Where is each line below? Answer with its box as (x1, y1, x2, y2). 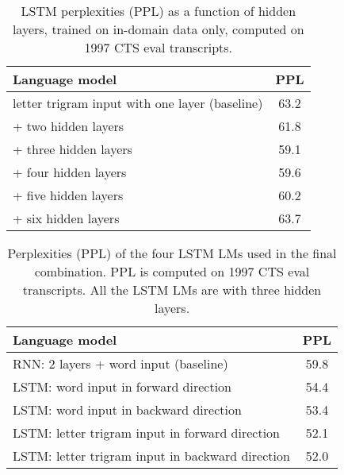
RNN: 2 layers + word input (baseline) (13, 354, 228, 373)
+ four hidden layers (13, 163, 127, 181)
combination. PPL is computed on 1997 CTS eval (34, 262, 310, 280)
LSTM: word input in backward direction (13, 400, 242, 419)
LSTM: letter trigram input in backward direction (13, 446, 290, 465)
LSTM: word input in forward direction (13, 377, 232, 396)
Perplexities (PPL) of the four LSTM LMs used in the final (7, 244, 337, 262)
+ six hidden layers (13, 209, 120, 227)
